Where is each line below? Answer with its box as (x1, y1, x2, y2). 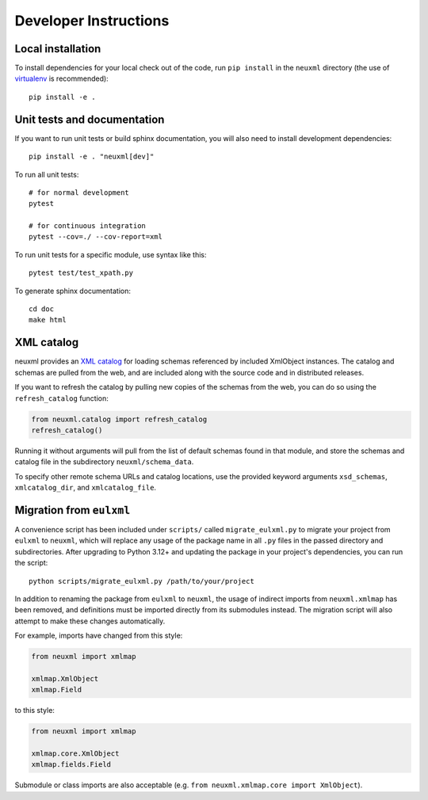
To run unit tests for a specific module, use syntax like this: (14, 250, 207, 259)
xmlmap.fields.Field (31, 760, 111, 769)
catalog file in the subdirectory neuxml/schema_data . (14, 457, 194, 467)
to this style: (14, 706, 55, 715)
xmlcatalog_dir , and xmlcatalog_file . (14, 483, 157, 493)
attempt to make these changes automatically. (14, 616, 166, 626)
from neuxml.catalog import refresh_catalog (31, 414, 208, 424)
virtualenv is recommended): (14, 74, 109, 83)
